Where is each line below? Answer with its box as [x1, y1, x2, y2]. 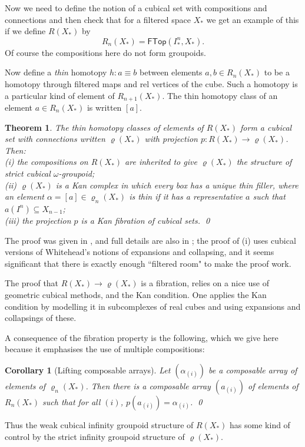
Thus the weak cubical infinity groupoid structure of [5, 418, 194, 431]
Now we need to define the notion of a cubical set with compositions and [5, 2, 267, 14]
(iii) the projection [5, 214, 71, 226]
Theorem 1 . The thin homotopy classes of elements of [5, 121, 204, 133]
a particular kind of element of [5, 89, 115, 101]
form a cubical [240, 121, 292, 133]
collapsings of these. [5, 312, 77, 324]
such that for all [42, 395, 101, 408]
